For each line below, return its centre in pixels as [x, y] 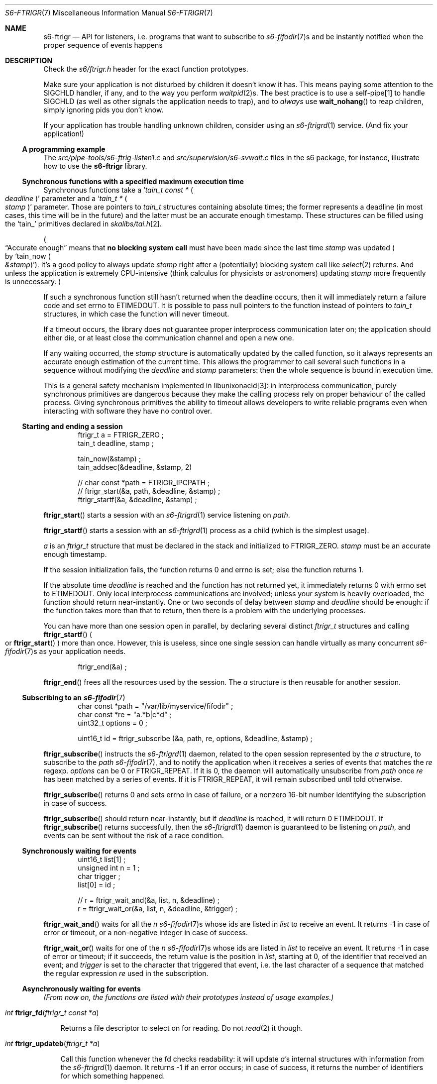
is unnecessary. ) [33, 281]
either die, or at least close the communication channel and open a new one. [169, 338]
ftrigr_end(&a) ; [102, 667]
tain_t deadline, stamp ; [116, 443]
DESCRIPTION [29, 60]
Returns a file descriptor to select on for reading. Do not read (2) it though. [182, 1028]
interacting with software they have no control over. [128, 411]
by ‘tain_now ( [28, 256]
